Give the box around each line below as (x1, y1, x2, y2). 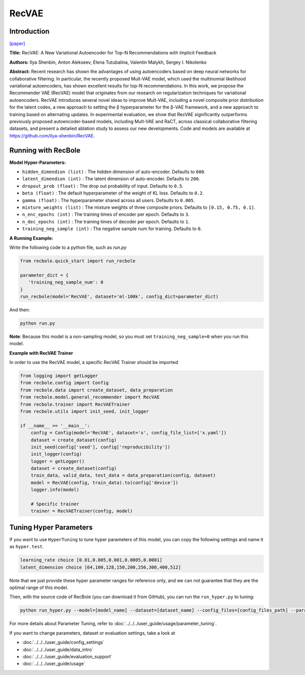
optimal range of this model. (9, 584, 69, 590)
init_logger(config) (30, 451, 82, 457)
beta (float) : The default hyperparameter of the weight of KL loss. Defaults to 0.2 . (22, 190, 204, 196)
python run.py (20, 320, 55, 326)
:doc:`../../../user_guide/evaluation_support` (22, 653, 113, 659)
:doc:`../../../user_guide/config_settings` (22, 639, 105, 645)
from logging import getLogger (20, 373, 99, 379)
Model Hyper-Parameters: (9, 159, 66, 165)
